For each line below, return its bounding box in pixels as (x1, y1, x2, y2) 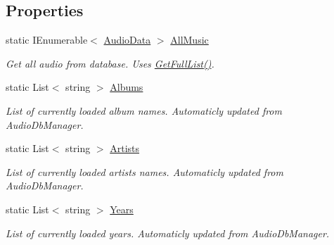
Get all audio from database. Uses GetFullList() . (6, 56, 214, 70)
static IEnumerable (6, 32, 88, 47)
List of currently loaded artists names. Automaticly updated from (6, 164, 283, 179)
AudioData (103, 32, 151, 47)
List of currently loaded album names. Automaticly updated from (6, 103, 282, 118)
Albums (110, 80, 143, 94)
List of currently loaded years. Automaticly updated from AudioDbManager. (6, 225, 330, 240)
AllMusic (170, 32, 209, 47)
